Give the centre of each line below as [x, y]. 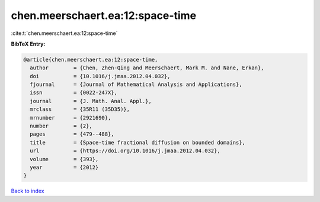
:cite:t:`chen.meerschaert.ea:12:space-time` [64, 33]
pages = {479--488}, [72, 134]
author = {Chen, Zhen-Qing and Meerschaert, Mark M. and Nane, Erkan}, [147, 68]
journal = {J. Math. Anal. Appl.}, [91, 101]
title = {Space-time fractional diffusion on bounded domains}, [138, 142]
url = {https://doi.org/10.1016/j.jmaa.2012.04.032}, [125, 151]
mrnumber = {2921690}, [71, 118]
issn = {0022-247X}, [74, 93]
